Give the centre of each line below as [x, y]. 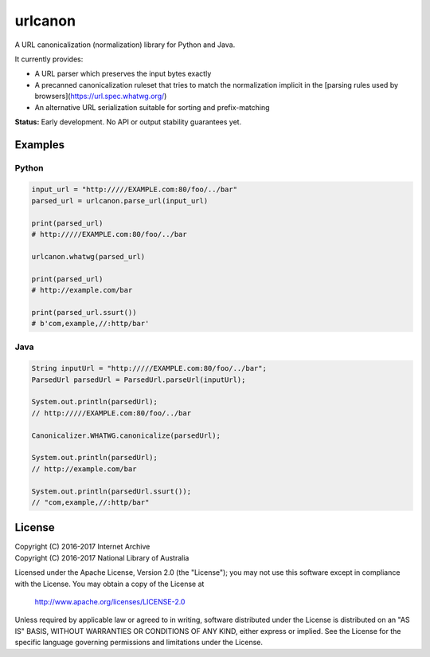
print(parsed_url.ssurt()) [84, 312]
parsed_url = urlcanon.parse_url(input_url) [120, 201]
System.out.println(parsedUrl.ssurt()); [111, 491]
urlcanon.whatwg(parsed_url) [88, 256]
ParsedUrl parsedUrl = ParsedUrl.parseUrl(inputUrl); [139, 380]
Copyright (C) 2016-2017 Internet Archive [82, 547]
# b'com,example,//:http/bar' [90, 324]
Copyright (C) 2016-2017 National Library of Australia [102, 557]
